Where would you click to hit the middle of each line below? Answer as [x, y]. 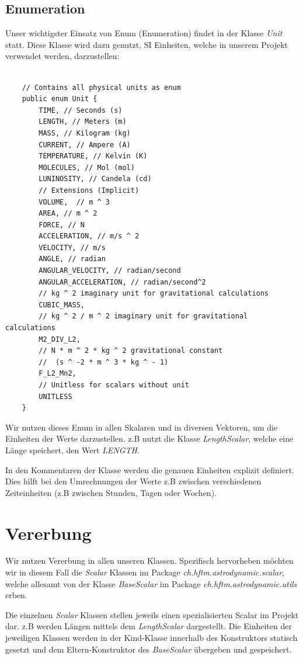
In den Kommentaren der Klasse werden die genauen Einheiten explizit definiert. [150, 469]
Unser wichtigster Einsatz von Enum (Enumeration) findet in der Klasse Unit [144, 33]
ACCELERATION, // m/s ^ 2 [89, 236]
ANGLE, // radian [72, 259]
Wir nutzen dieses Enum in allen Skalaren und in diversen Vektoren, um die [142, 427]
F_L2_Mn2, [58, 374]
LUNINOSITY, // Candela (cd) [95, 179]
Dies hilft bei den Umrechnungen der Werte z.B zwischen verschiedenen [133, 481]
